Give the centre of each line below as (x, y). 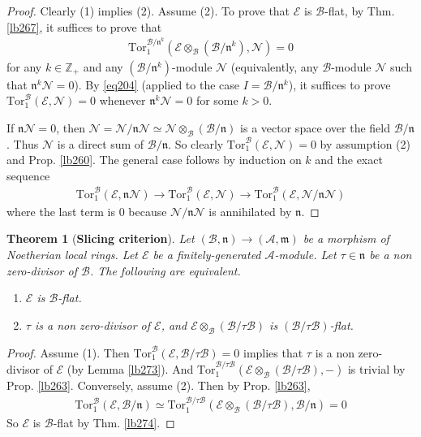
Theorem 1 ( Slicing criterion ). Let (101, 238)
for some (217, 100)
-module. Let (305, 255)
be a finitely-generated (207, 255)
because (148, 211)
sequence (28, 175)
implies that (273, 352)
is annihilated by (250, 211)
